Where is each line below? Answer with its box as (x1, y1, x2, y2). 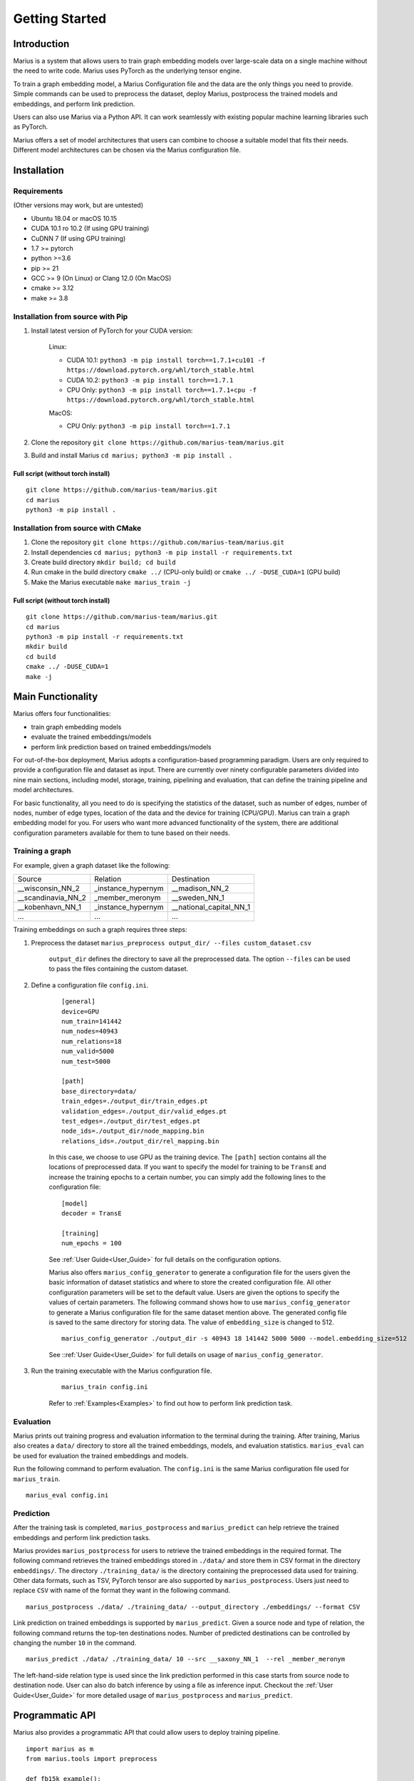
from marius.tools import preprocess (26, 1755, 158, 1763)
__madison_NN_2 (171, 883, 229, 893)
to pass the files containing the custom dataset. (48, 965, 189, 973)
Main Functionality (13, 691, 98, 703)
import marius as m (26, 1745, 94, 1753)
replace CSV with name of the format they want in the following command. (13, 1586, 231, 1595)
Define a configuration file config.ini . (31, 980, 149, 990)
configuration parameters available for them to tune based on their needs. (13, 829, 231, 837)
